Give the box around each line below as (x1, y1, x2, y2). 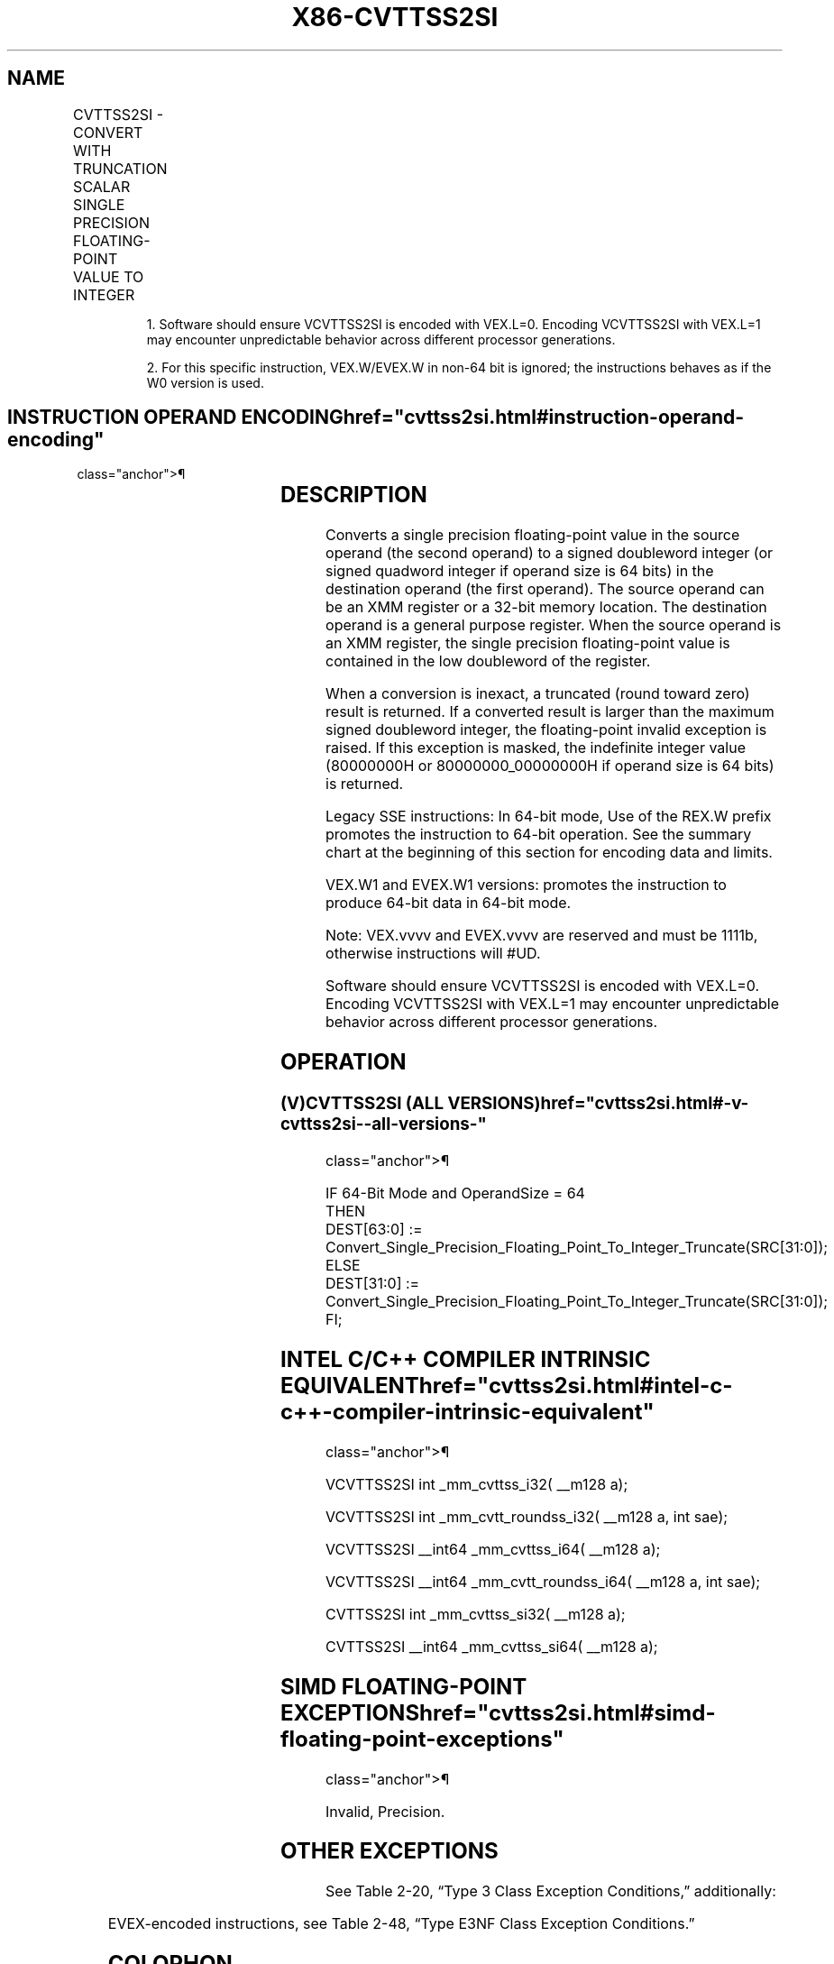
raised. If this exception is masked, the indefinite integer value (325, 739, 746, 757)
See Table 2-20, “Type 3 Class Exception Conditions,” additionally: (325, 1882, 776, 1901)
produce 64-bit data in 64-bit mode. (325, 894, 572, 913)
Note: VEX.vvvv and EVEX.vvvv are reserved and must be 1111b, (325, 926, 758, 945)
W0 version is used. (146, 374, 264, 390)
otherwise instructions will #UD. (325, 944, 541, 963)
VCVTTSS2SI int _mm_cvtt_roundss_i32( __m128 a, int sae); (325, 1507, 729, 1526)
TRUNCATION (73, 159, 168, 178)
